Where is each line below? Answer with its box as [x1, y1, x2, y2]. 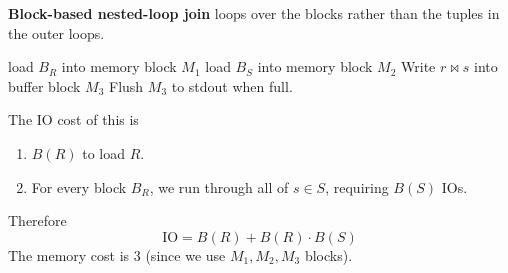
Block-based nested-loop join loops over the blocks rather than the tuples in [8, 3, 500, 23]
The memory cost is [8, 244, 130, 265]
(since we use [145, 244, 226, 265]
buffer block [8, 75, 81, 96]
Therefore [8, 210, 67, 231]
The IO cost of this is [8, 109, 139, 130]
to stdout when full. [171, 75, 293, 96]
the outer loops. [8, 22, 105, 43]
